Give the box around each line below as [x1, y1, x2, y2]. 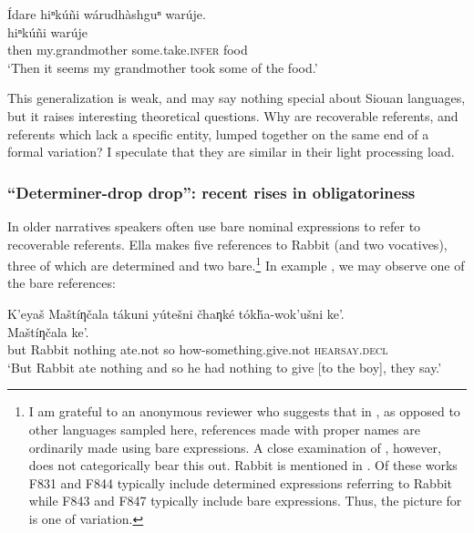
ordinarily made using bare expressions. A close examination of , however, [28, 437, 441, 456]
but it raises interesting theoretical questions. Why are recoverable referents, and [7, 106, 459, 125]
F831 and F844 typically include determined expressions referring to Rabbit [28, 473, 453, 492]
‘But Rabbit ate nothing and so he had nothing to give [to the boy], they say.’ [7, 357, 442, 376]
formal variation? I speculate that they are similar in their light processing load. [7, 142, 455, 161]
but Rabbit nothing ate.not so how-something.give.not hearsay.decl [7, 340, 388, 359]
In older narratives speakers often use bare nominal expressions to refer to [7, 216, 421, 235]
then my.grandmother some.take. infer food [7, 40, 248, 59]
